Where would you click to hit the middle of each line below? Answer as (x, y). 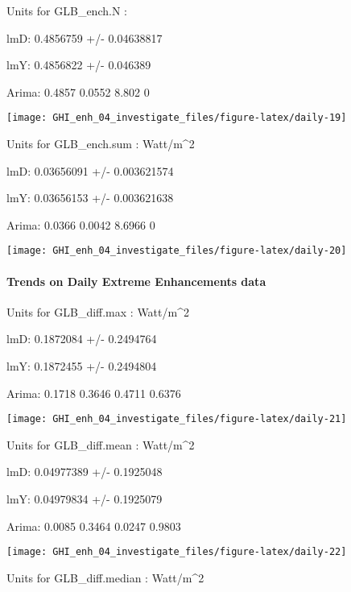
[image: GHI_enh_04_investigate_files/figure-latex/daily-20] (177, 251)
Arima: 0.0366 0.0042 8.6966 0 (81, 224)
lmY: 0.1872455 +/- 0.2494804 (82, 366)
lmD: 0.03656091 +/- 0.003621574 (90, 170)
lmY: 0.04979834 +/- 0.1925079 (85, 499)
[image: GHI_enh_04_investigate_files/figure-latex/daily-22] (177, 552)
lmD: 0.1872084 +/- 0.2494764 (82, 339)
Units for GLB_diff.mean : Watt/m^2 (101, 444)
